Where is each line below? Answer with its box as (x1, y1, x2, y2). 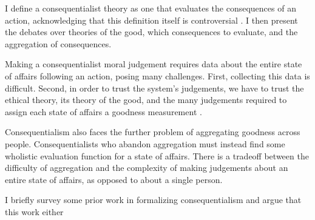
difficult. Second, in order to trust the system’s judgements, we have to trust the (5, 81, 304, 94)
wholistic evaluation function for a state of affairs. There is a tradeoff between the (5, 149, 309, 162)
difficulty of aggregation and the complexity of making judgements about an (5, 161, 288, 174)
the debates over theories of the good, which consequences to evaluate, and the (5, 25, 298, 38)
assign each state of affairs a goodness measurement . (5, 105, 202, 118)
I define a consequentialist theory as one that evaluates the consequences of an (5, 2, 296, 14)
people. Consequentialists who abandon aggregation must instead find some (5, 137, 285, 150)
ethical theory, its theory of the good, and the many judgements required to (5, 93, 287, 106)
